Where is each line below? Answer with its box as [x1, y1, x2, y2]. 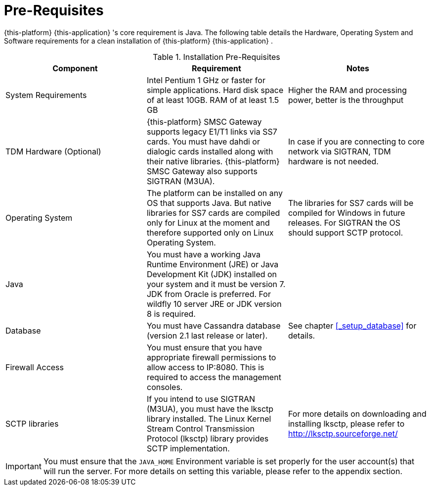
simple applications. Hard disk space [146, 85, 284, 95]
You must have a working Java [146, 249, 260, 259]
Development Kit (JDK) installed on [146, 269, 277, 279]
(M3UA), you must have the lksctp [146, 403, 274, 414]
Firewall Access [5, 362, 64, 372]
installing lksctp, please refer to [288, 418, 405, 429]
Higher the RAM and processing [288, 85, 407, 95]
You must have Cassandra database [146, 320, 281, 331]
